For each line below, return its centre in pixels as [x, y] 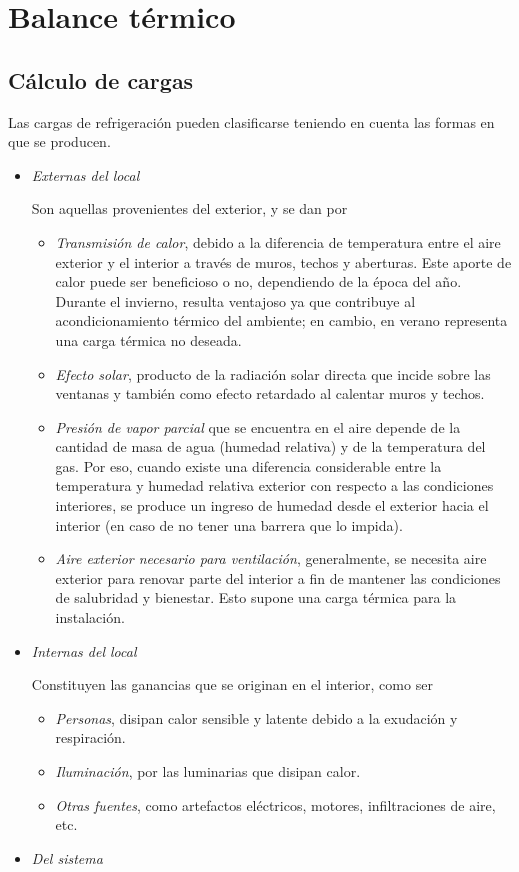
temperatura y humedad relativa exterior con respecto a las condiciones [274, 485]
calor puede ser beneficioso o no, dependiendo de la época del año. [258, 281]
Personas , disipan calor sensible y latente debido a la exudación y [256, 717]
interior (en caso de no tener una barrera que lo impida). [229, 524]
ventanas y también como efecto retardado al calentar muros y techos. [270, 393]
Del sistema [67, 857]
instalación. [90, 617]
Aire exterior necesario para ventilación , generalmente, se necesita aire [271, 558]
